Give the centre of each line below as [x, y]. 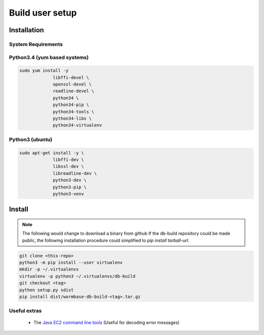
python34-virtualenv [77, 125]
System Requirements [36, 44]
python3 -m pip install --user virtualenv [71, 263]
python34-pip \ [71, 105]
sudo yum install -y [44, 71]
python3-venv [68, 194]
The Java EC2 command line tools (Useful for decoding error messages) [107, 322]
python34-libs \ [72, 119]
